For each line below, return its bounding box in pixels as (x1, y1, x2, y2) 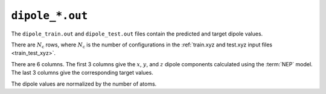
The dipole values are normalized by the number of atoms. (11, 80, 157, 87)
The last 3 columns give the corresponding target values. (11, 69, 153, 77)
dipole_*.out (11, 9, 88, 22)
